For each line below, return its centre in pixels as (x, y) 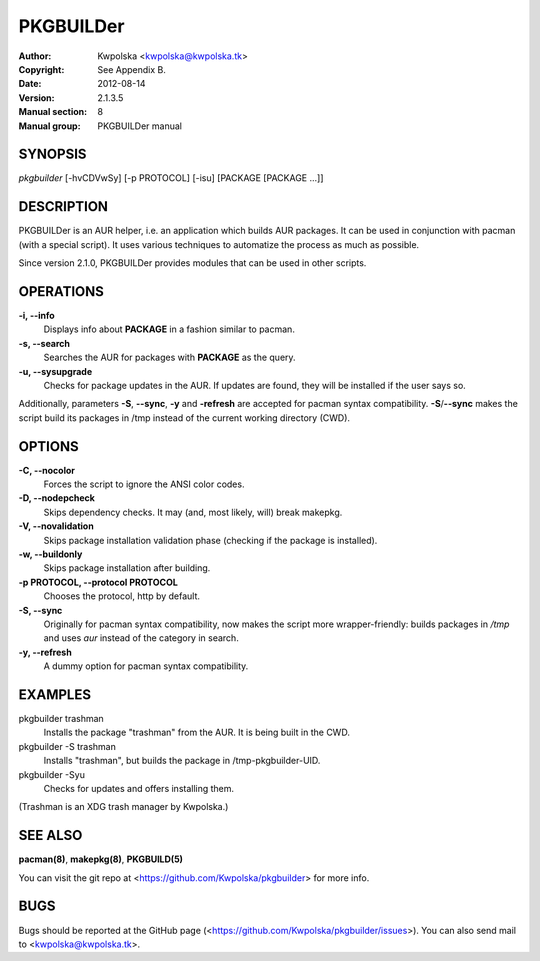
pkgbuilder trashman (61, 719)
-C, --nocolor (46, 470)
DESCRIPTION (63, 206)
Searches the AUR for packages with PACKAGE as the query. (169, 357)
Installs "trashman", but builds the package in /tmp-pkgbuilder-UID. (182, 761)
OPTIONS (48, 446)
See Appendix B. (132, 69)
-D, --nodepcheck (56, 498)
